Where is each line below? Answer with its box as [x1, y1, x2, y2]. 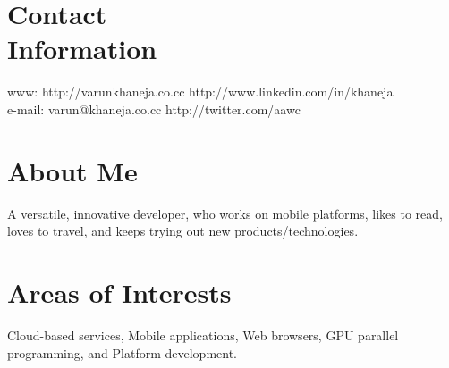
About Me [7, 152, 138, 188]
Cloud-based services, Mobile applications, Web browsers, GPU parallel [7, 325, 399, 344]
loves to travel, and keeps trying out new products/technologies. [7, 222, 359, 240]
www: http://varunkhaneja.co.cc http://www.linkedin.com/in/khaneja [7, 82, 394, 101]
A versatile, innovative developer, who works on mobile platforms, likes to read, [7, 204, 443, 222]
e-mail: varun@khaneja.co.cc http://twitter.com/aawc [7, 99, 301, 118]
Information [7, 30, 157, 67]
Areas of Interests [7, 274, 232, 310]
